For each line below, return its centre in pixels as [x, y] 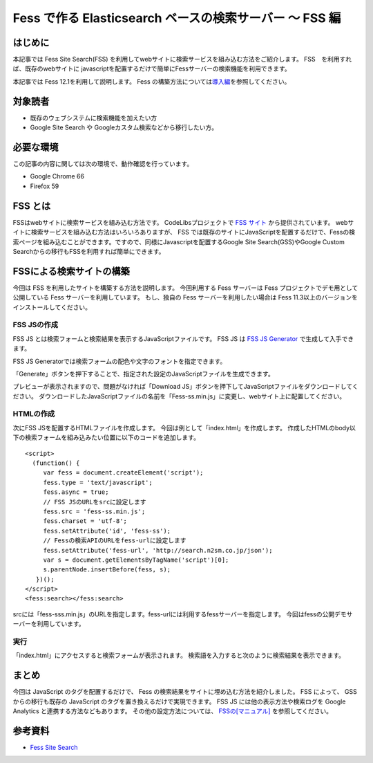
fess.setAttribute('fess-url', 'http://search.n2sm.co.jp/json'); [158, 550]
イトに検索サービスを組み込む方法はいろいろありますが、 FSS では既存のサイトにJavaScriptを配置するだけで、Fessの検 [184, 232]
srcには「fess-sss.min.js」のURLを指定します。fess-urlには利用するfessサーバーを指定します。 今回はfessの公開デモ [180, 614]
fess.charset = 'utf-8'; [85, 521]
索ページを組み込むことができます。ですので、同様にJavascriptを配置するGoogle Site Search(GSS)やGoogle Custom [179, 241]
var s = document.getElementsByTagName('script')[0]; [136, 560]
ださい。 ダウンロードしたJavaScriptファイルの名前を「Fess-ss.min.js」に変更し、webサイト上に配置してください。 [179, 396]
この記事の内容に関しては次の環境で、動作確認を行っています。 [103, 164]
